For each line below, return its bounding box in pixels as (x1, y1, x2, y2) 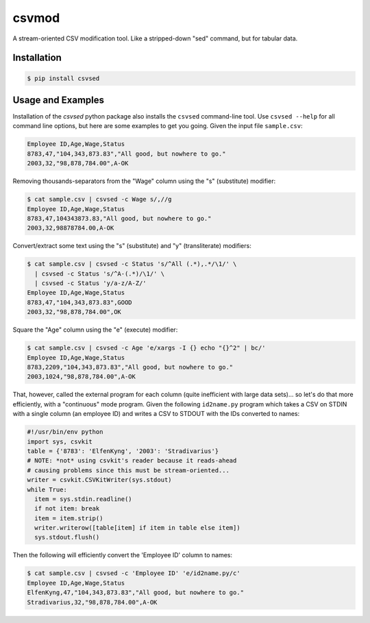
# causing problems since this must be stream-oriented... (27, 466, 230, 474)
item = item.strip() (34, 514, 103, 522)
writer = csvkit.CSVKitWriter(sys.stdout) (27, 476, 172, 484)
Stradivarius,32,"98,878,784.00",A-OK (27, 598, 158, 606)
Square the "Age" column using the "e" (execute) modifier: (12, 326, 178, 334)
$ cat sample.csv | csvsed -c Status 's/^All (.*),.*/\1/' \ (27, 260, 237, 268)
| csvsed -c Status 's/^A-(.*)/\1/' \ (34, 269, 164, 278)
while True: (27, 485, 68, 493)
